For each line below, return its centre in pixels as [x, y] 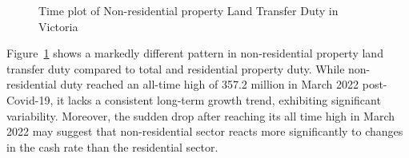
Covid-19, [30, 99]
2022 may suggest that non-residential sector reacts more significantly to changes [205, 131]
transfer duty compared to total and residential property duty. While [176, 68]
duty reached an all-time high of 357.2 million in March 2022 [210, 84]
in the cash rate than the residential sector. [112, 146]
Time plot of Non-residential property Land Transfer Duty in [188, 10]
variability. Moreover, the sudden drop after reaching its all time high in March [201, 115]
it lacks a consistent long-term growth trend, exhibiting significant [219, 99]
